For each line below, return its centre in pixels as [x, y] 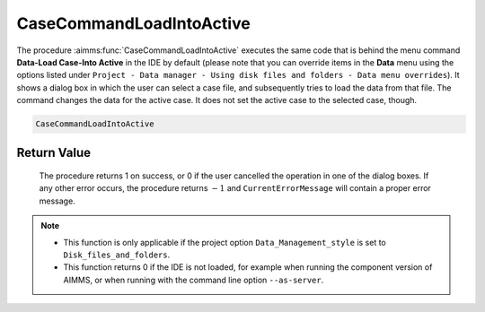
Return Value [54, 152]
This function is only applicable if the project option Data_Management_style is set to [225, 242]
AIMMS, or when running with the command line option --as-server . [194, 280]
